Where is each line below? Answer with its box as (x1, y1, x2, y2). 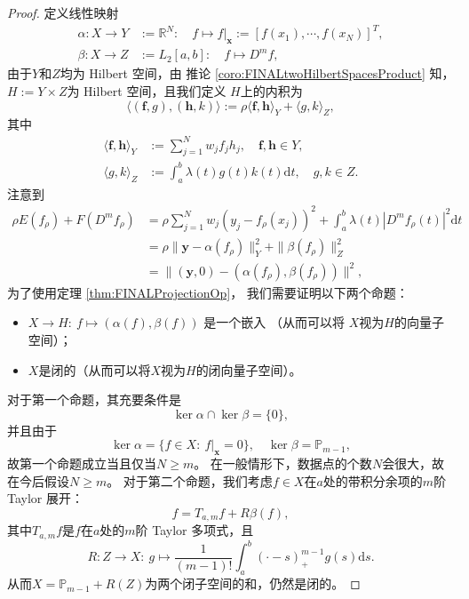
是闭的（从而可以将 (38, 360, 151, 379)
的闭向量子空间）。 (195, 360, 302, 379)
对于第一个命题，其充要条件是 (7, 390, 181, 409)
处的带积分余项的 (322, 471, 423, 490)
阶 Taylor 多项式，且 (135, 521, 254, 539)
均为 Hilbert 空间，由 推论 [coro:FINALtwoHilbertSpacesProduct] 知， (60, 64, 455, 83)
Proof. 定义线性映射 (7, 4, 119, 21)
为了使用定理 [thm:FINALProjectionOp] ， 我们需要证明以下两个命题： (7, 283, 409, 301)
